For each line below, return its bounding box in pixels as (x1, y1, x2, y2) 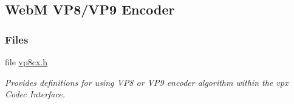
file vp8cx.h (5, 56, 48, 68)
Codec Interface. (5, 88, 65, 100)
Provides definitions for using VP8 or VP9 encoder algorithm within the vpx (5, 76, 289, 88)
